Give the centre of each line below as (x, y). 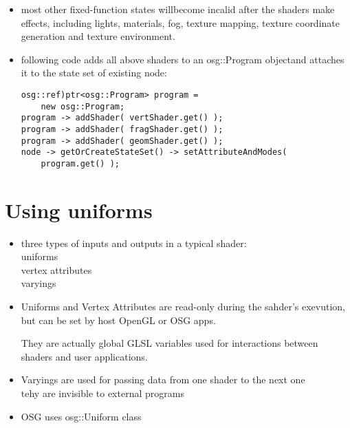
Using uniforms (79, 210)
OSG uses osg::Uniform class (81, 416)
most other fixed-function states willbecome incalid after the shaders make (178, 9)
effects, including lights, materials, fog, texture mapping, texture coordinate (180, 22)
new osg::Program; (83, 106)
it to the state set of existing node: (94, 73)
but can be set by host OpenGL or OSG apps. (118, 320)
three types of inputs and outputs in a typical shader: (134, 243)
